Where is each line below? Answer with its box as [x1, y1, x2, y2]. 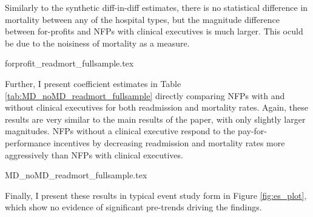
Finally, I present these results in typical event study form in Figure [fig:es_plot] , [5, 189, 307, 201]
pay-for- [238, 125, 267, 137]
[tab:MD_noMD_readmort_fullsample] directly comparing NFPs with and [5, 89, 285, 102]
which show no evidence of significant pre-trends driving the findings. [5, 201, 262, 213]
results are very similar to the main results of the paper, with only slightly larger [5, 112, 306, 125]
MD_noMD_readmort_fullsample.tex [5, 169, 147, 181]
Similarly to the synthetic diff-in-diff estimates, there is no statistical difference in [5, 1, 308, 13]
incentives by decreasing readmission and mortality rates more [53, 136, 285, 149]
